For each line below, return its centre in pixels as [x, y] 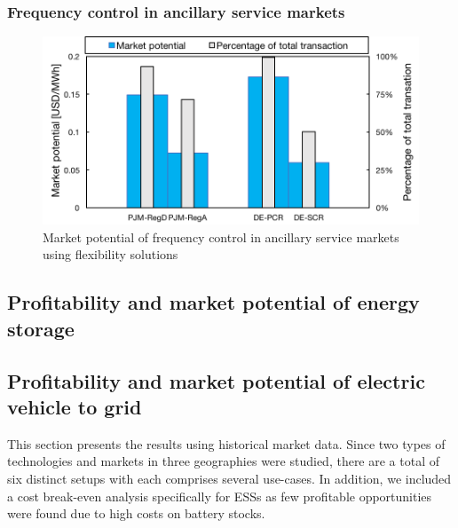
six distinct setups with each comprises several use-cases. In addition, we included [229, 478]
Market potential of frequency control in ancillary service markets [221, 236]
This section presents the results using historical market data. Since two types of [226, 443]
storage [41, 328]
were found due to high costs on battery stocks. [136, 513]
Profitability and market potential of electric [216, 380]
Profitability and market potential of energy [213, 302]
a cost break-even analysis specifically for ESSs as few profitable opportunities [220, 496]
